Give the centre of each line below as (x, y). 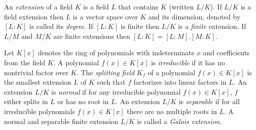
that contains (138, 6)
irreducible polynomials (40, 111)
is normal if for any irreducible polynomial (116, 91)
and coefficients (226, 53)
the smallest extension (38, 82)
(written (181, 6)
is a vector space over (105, 16)
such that (111, 82)
